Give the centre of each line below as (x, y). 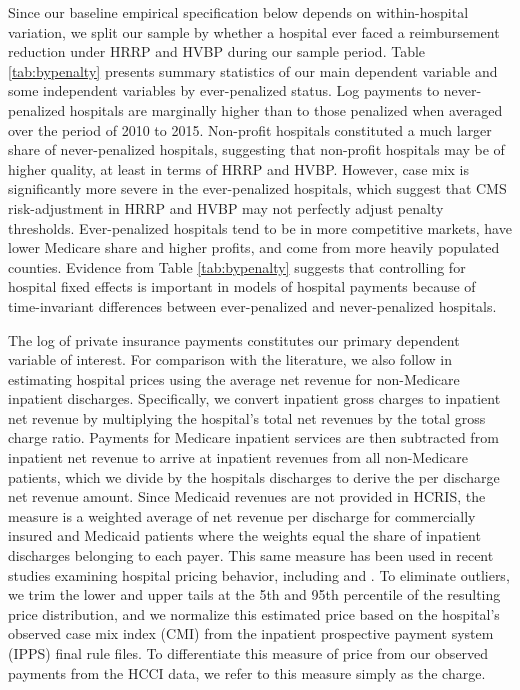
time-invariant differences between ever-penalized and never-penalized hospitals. (252, 305)
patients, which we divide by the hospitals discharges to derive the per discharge (254, 476)
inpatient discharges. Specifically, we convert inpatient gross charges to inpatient (254, 398)
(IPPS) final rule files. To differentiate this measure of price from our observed (248, 653)
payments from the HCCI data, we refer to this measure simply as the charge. (247, 672)
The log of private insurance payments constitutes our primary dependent (234, 339)
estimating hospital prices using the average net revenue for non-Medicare (234, 378)
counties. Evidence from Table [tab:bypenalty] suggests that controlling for (237, 266)
